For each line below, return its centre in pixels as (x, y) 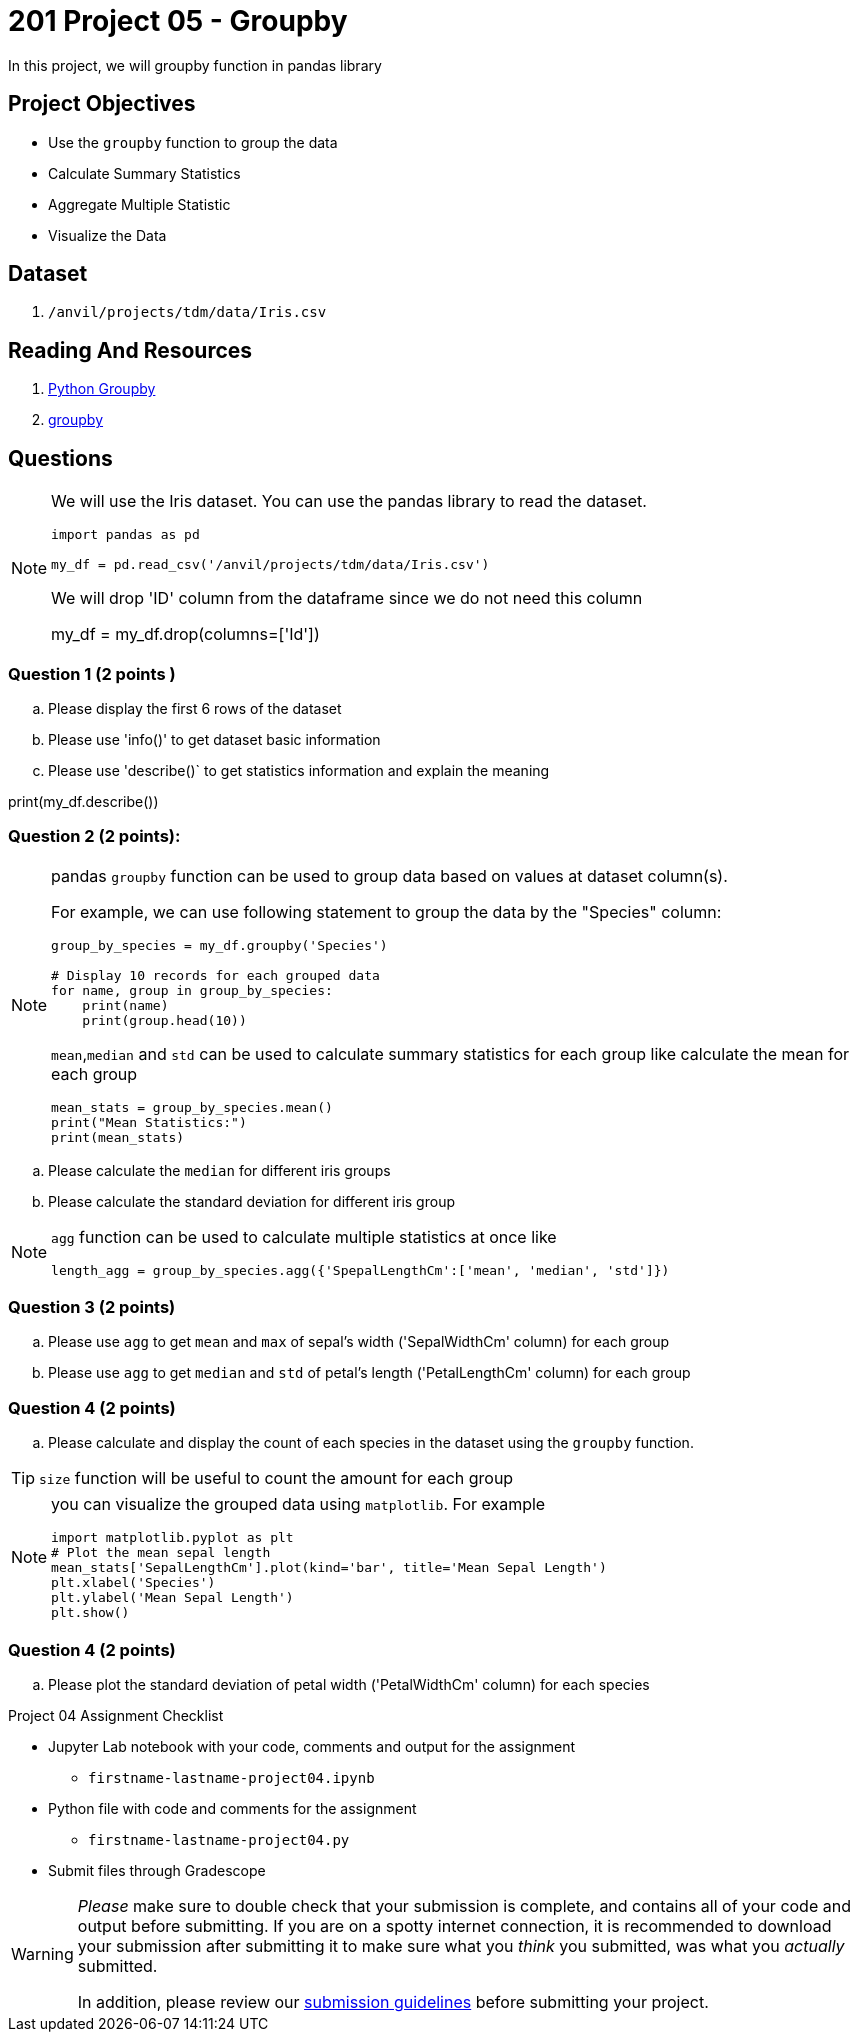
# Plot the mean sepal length (161, 1553)
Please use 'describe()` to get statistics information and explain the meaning (299, 770)
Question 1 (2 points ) (92, 673)
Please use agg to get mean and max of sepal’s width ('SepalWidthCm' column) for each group (359, 1342)
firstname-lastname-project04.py (219, 1839)
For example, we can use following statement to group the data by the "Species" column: (386, 911)
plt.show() (90, 1613)
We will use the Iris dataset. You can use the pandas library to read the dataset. (349, 501)
